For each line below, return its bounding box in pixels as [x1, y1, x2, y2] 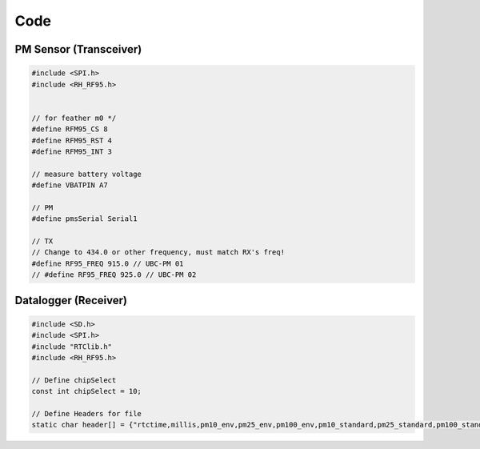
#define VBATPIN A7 [31, 181, 108, 190]
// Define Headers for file [31, 409, 142, 418]
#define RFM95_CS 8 [31, 125, 108, 134]
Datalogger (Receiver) [14, 293, 128, 307]
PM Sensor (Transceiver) [14, 42, 142, 56]
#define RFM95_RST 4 [31, 136, 112, 145]
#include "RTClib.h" [31, 342, 112, 351]
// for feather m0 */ [31, 113, 117, 122]
